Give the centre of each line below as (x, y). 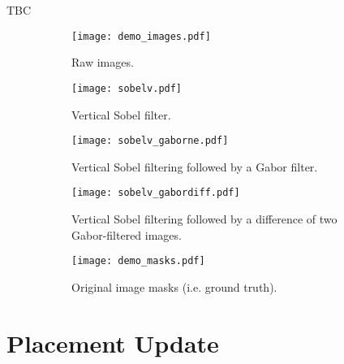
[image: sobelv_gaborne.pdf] (150, 141)
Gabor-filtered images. (127, 234)
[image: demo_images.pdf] (141, 36)
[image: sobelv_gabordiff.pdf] (156, 193)
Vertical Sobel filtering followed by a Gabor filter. (195, 166)
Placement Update (113, 342)
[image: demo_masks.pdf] (138, 261)
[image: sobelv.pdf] (127, 88)
